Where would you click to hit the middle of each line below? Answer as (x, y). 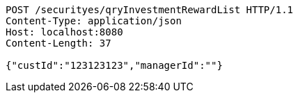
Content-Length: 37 (58, 43)
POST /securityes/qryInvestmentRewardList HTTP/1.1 (150, 10)
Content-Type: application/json (94, 21)
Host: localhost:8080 (64, 32)
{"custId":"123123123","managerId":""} (114, 65)
